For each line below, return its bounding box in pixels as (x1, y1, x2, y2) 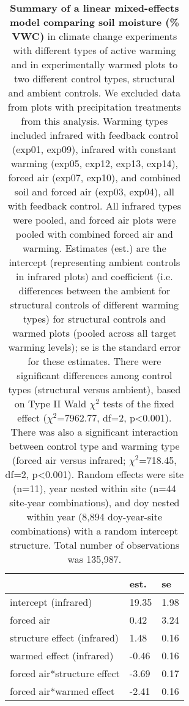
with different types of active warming (13, 43, 176, 57)
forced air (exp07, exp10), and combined (8, 170, 181, 184)
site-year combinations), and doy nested (9, 495, 180, 509)
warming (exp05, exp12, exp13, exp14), (10, 156, 179, 170)
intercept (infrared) (10, 595, 92, 609)
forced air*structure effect (10, 666, 120, 680)
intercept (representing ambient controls (9, 255, 180, 269)
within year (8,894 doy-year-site (26, 509, 163, 524)
